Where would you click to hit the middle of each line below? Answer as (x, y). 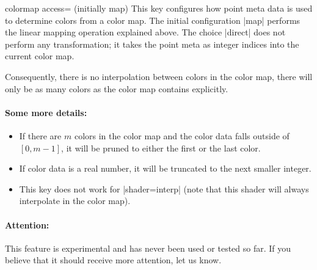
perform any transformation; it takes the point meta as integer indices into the (152, 44)
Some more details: (46, 112)
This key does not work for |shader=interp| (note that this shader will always (164, 188)
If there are (40, 135)
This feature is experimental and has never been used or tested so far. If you (148, 248)
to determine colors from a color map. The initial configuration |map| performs (153, 20)
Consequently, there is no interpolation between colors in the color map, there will (159, 76)
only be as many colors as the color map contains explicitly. (117, 88)
